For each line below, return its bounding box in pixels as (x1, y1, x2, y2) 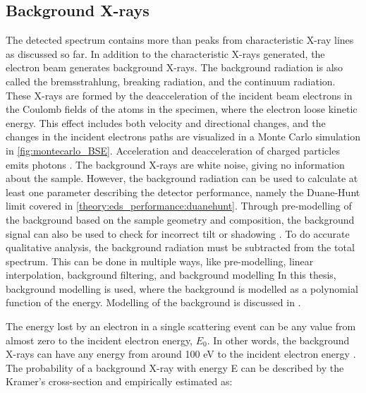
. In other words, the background (207, 332, 350, 347)
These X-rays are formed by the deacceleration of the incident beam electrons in (6, 87, 353, 102)
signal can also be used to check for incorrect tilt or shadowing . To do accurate (6, 226, 350, 241)
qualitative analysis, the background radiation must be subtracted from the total (6, 240, 355, 255)
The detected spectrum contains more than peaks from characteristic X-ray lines (6, 32, 354, 47)
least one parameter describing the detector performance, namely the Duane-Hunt (6, 184, 360, 199)
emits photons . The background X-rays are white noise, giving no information (6, 157, 345, 171)
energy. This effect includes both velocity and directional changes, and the (6, 115, 326, 130)
